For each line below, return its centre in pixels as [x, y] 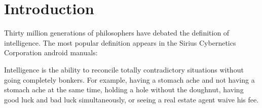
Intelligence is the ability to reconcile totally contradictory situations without [124, 69]
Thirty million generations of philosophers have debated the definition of [117, 33]
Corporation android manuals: [51, 52]
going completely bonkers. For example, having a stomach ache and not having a [129, 79]
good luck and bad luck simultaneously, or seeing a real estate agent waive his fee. [132, 99]
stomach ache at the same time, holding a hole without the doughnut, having [124, 89]
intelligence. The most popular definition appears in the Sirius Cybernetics [120, 42]
